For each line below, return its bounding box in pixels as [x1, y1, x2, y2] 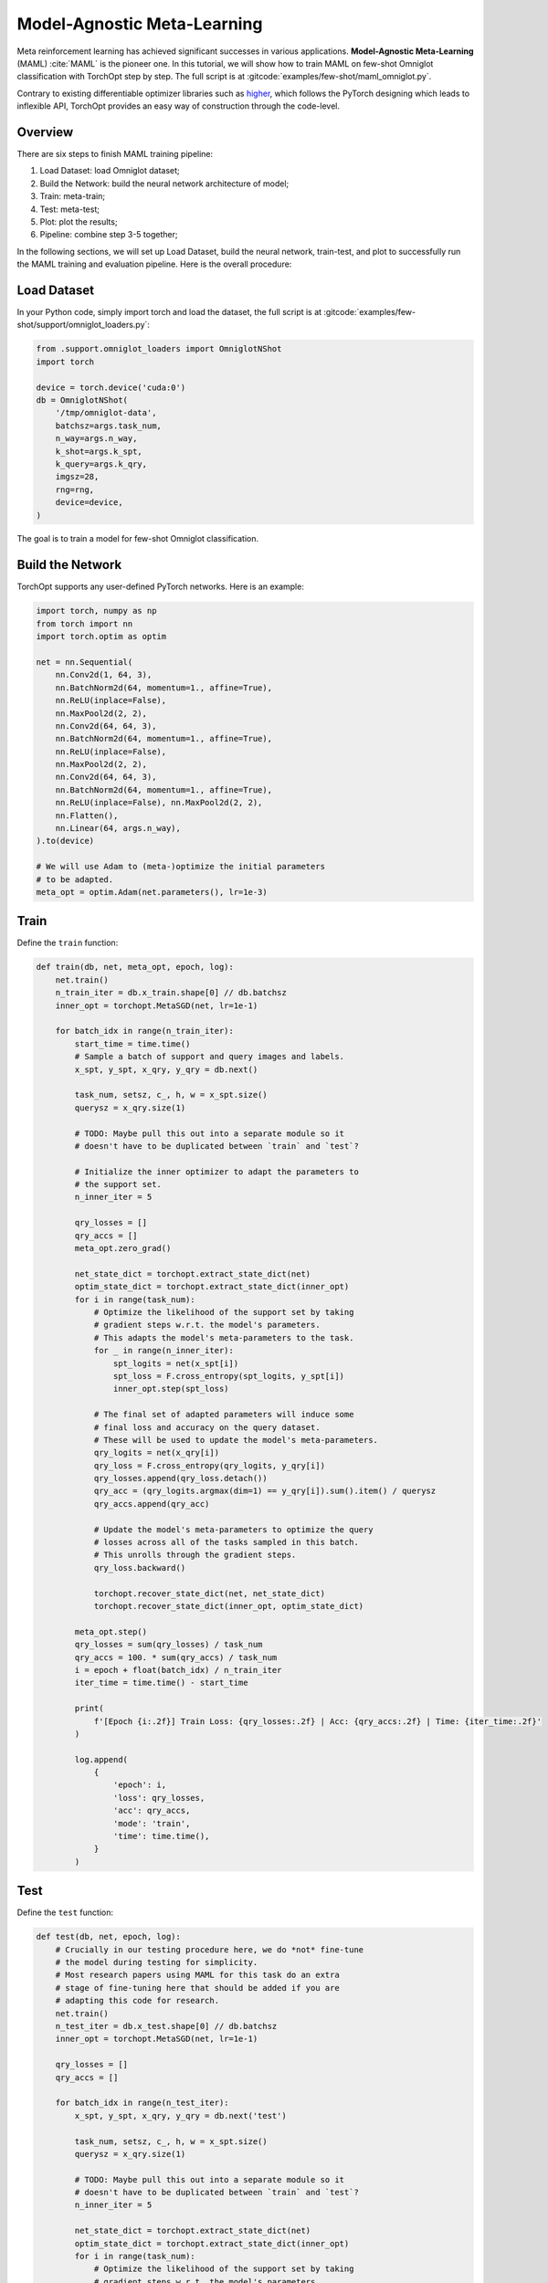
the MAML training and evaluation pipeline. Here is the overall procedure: [16, 258, 292, 269]
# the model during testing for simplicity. [55, 1957, 258, 1968]
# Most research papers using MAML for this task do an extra [55, 1970, 340, 1981]
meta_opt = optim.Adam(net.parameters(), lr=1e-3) [36, 887, 269, 897]
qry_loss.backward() [93, 1562, 186, 1573]
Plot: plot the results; [39, 216, 118, 227]
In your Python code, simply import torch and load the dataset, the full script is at [16, 307, 322, 318]
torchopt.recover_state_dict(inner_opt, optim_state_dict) [93, 1601, 364, 1611]
